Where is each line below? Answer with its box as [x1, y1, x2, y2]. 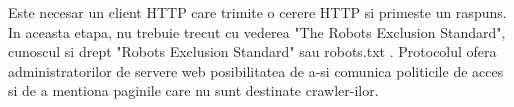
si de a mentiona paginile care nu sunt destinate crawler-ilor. [8, 80, 379, 101]
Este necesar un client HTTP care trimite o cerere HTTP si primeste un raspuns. [8, 2, 507, 22]
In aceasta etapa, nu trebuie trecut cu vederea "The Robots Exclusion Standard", [8, 21, 506, 42]
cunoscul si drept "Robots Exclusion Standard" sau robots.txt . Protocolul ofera [8, 41, 497, 62]
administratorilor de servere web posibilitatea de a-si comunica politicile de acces [8, 60, 504, 81]
